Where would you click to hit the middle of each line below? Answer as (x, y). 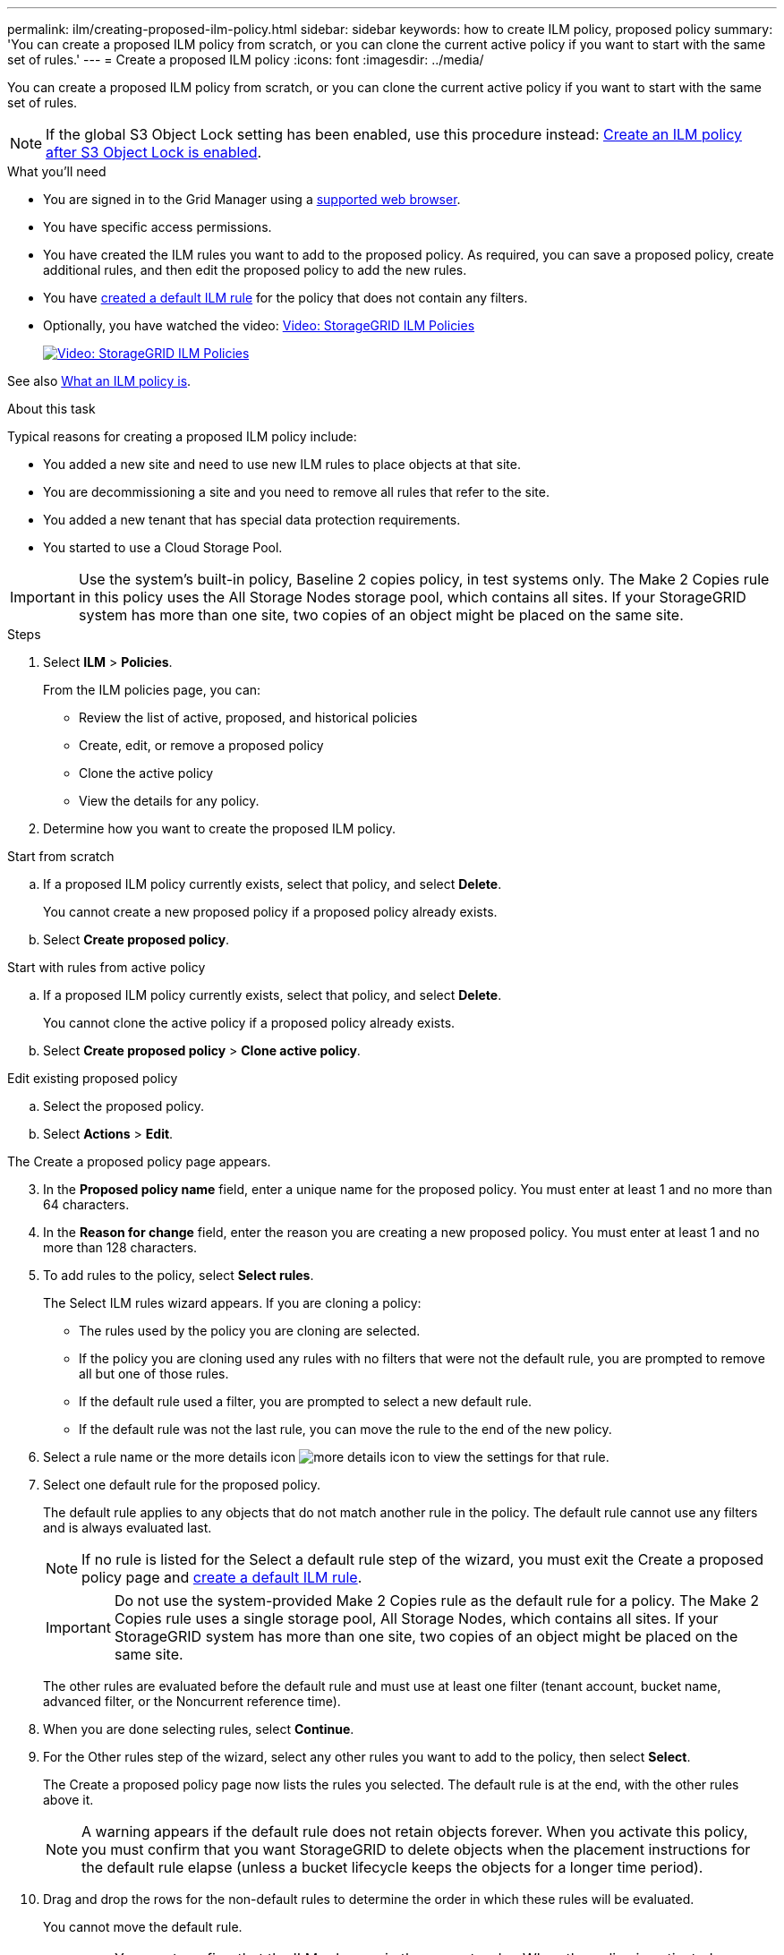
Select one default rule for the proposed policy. (182, 1485)
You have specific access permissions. (158, 227)
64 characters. (86, 1204)
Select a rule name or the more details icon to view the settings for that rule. (326, 1457)
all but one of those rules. (154, 1374)
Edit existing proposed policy (93, 1078)
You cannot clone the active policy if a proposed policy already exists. (249, 1023)
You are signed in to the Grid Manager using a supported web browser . (252, 199)
